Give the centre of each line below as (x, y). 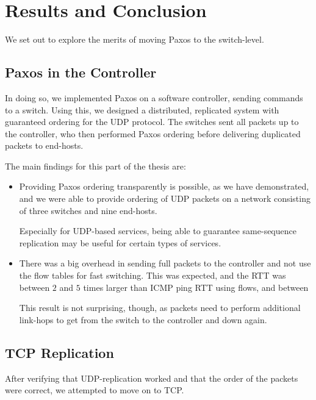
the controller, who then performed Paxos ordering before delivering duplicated (153, 133)
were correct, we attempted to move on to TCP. (95, 390)
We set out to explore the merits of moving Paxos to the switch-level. (135, 39)
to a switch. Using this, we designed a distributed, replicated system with (142, 109)
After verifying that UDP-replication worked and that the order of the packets (152, 378)
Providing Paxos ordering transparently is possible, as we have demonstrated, (164, 186)
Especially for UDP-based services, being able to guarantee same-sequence (158, 231)
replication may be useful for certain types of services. (120, 242)
